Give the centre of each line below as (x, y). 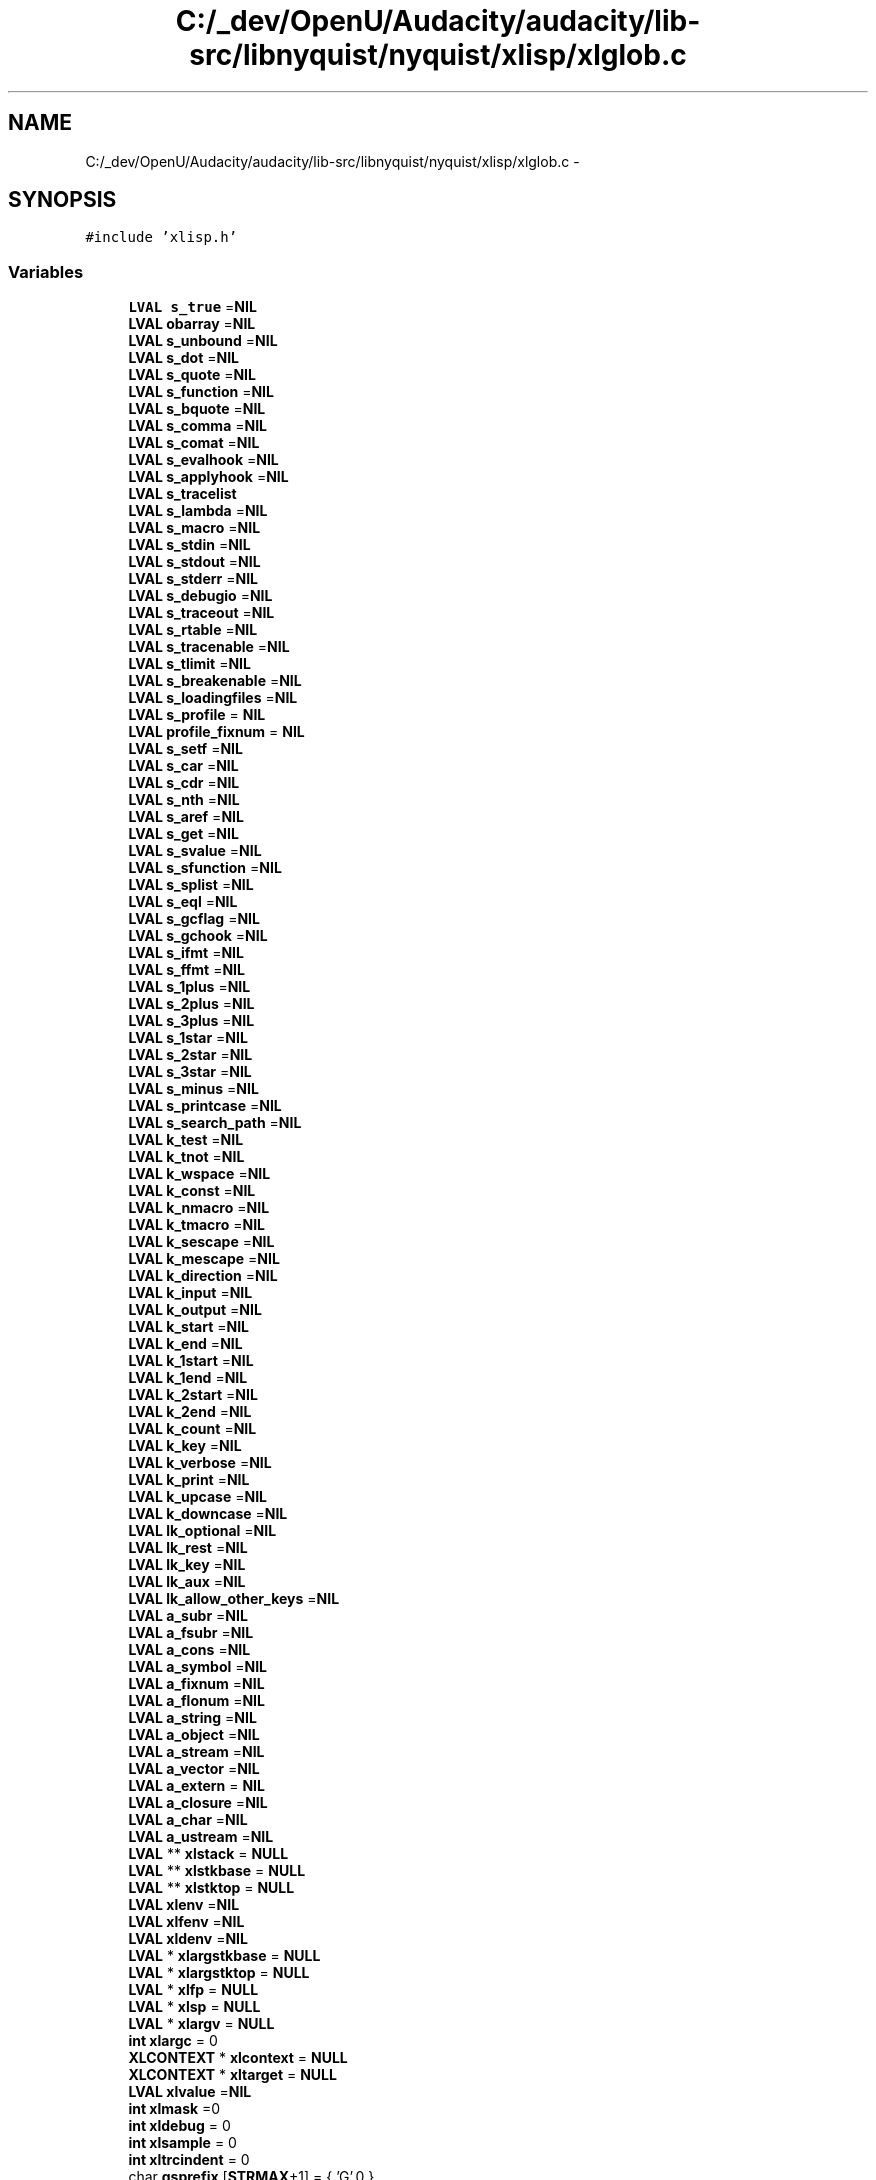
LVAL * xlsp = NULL (194, 2007)
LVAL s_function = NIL (201, 392)
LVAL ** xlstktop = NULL (211, 1888)
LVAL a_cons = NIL (189, 1650)
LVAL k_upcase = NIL (197, 1497)
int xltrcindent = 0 (189, 2160)
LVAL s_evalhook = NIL (203, 460)
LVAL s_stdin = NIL (189, 545)
